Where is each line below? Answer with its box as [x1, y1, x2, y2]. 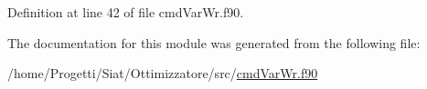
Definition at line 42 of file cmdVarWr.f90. [7, 3, 244, 21]
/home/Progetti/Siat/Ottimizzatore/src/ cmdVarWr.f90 [7, 64, 318, 83]
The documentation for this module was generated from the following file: [7, 33, 421, 52]
